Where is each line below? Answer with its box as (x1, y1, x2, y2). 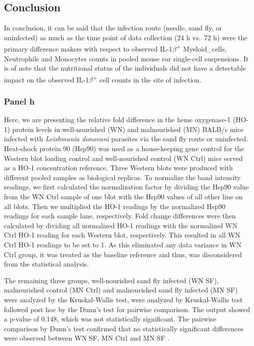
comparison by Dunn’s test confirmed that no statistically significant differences (4, 323, 244, 333)
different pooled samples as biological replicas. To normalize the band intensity (4, 172, 241, 182)
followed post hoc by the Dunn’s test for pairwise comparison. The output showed (4, 304, 251, 314)
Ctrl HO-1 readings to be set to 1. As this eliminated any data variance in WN (4, 240, 242, 250)
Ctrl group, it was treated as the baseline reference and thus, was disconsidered (4, 249, 242, 259)
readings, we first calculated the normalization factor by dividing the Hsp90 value (4, 182, 249, 192)
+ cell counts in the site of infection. (93, 73, 202, 84)
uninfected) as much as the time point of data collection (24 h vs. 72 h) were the (4, 32, 248, 42)
